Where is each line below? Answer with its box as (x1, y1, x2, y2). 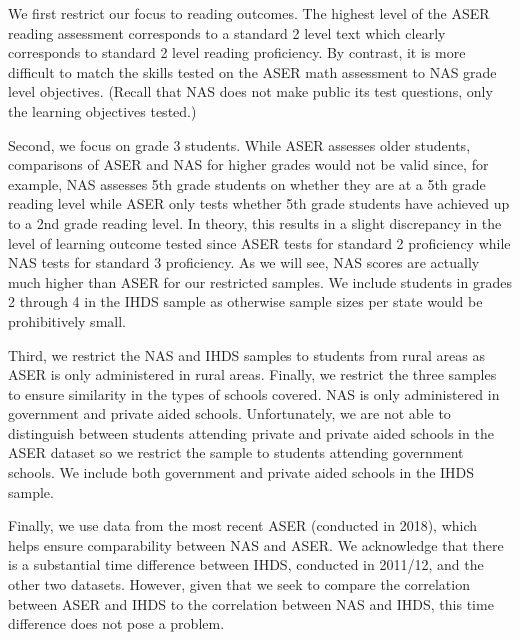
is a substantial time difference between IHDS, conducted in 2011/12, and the (8, 554, 484, 575)
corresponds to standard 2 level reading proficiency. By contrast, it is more (8, 42, 466, 63)
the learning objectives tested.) (8, 100, 197, 121)
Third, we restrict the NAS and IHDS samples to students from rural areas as (8, 344, 485, 365)
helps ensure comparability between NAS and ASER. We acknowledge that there (8, 534, 504, 555)
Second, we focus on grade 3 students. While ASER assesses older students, (8, 134, 471, 155)
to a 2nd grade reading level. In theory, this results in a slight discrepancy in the (8, 212, 502, 233)
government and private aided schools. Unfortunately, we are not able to (8, 403, 451, 424)
